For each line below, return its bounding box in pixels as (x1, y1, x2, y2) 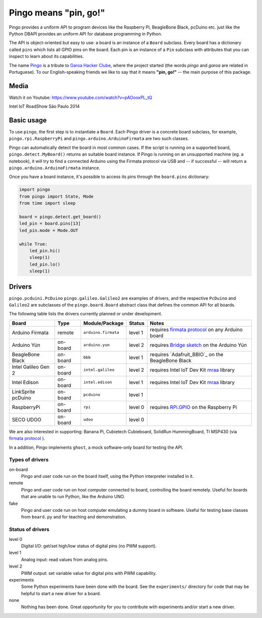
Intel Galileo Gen (12, 363, 49, 370)
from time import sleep (19, 200, 76, 206)
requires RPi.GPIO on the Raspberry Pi (149, 404, 237, 410)
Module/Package (83, 320, 124, 326)
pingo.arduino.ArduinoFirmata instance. (9, 165, 100, 171)
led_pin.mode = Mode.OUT (19, 228, 79, 233)
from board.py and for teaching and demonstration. (21, 514, 127, 520)
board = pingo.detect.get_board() (19, 214, 101, 219)
